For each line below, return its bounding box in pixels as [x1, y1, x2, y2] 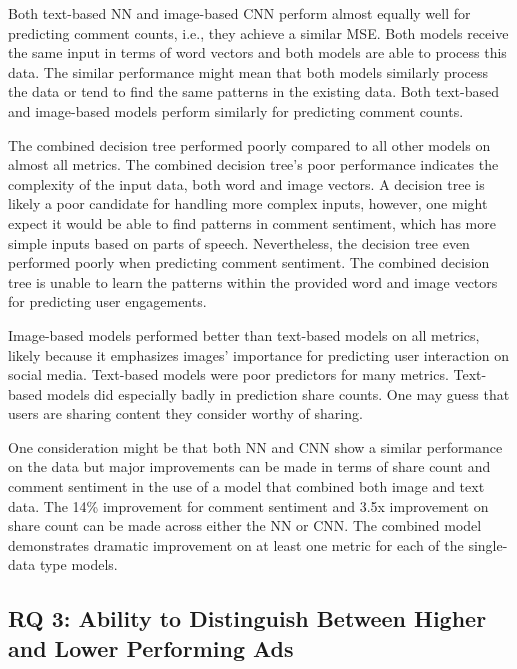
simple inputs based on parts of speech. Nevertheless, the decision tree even [8, 232, 470, 253]
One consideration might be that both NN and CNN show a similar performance [8, 436, 503, 457]
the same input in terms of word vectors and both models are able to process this [8, 42, 507, 63]
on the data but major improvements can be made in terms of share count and [8, 456, 491, 477]
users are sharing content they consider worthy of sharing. [8, 403, 363, 424]
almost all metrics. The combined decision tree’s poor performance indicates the [8, 154, 499, 175]
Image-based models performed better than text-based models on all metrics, [8, 324, 480, 345]
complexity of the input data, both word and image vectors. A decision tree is [8, 173, 485, 194]
